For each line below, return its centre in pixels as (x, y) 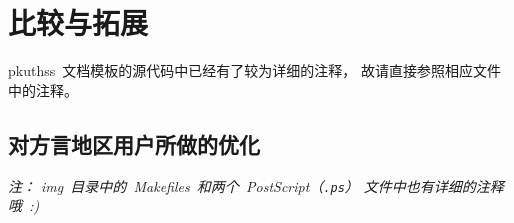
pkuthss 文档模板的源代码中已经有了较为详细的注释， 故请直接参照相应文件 (254, 70)
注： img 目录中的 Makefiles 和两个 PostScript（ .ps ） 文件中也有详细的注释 (256, 185)
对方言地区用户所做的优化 (134, 143)
